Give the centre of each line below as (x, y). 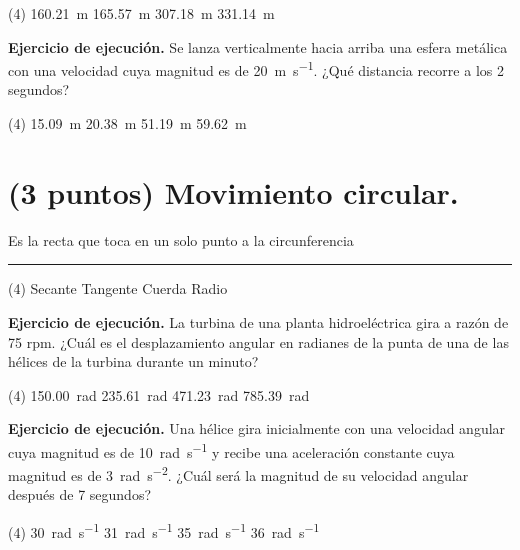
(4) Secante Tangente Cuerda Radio (118, 288)
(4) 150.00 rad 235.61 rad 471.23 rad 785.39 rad (159, 394)
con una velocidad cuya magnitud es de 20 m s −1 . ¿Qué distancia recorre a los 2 (256, 68)
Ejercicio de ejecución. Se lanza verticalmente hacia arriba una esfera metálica (258, 46)
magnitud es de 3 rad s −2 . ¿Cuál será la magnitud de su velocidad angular (238, 473)
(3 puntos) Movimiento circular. (233, 191)
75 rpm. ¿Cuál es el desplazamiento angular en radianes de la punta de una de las (258, 341)
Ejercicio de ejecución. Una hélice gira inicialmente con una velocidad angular (257, 428)
